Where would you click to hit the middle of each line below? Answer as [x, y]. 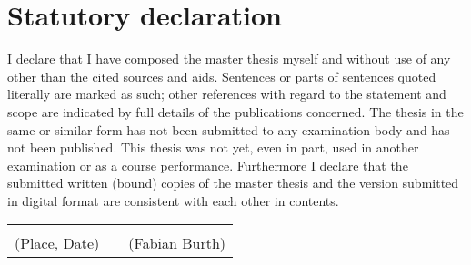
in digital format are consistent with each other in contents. [173, 200]
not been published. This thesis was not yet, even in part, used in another [213, 147]
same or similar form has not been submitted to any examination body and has [229, 129]
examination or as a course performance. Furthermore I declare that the [208, 165]
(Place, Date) [57, 243]
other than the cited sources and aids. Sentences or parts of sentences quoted [222, 76]
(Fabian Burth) [177, 243]
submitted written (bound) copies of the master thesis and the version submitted [233, 183]
